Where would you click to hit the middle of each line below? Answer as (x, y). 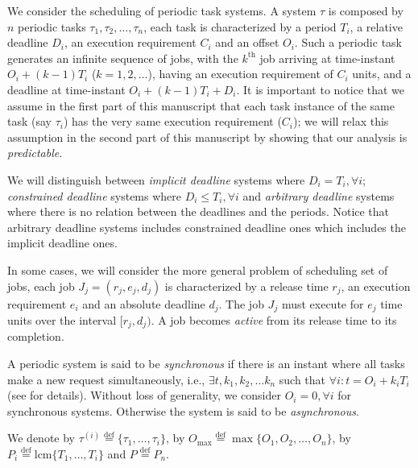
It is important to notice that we (324, 89)
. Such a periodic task (348, 42)
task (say (29, 121)
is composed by (366, 10)
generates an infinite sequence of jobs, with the (123, 58)
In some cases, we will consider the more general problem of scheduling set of (198, 269)
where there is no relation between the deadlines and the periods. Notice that (199, 211)
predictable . (35, 153)
